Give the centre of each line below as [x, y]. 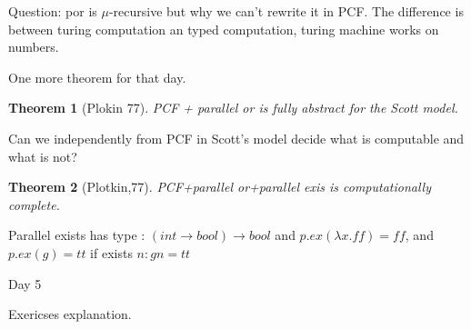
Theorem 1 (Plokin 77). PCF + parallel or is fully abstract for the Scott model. [233, 108]
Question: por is [53, 11]
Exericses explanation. [70, 314]
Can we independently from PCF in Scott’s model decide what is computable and [236, 138]
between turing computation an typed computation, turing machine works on [224, 29]
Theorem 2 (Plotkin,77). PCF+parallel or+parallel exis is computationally [220, 187]
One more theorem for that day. [97, 77]
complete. [34, 204]
